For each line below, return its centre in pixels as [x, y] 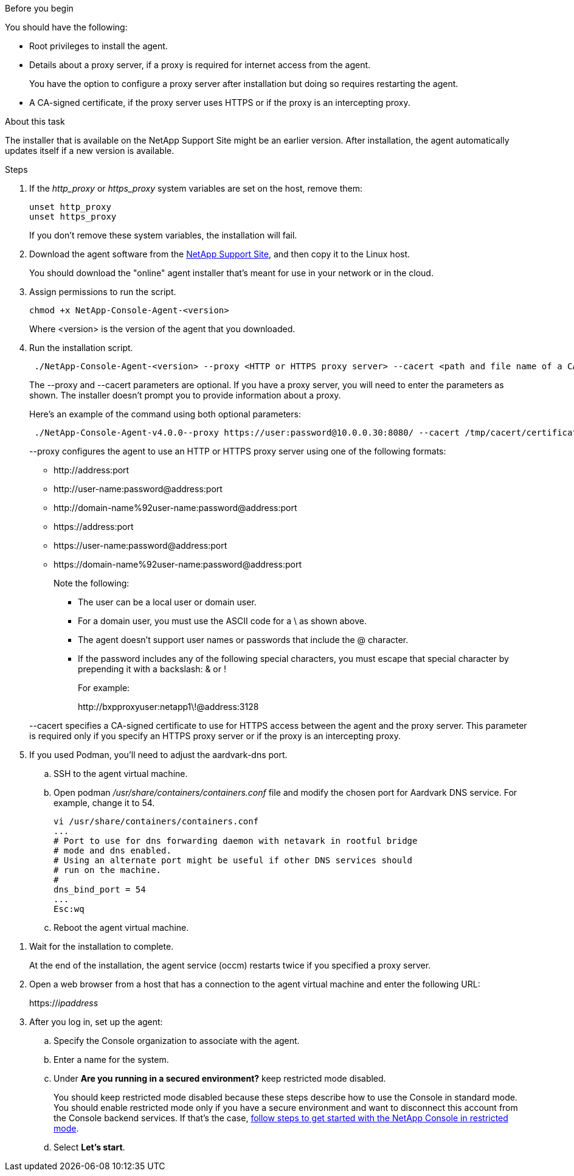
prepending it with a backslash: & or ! [152, 669]
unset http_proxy [70, 207]
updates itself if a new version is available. [90, 151]
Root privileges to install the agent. [99, 46]
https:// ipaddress [64, 1003]
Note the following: [92, 583]
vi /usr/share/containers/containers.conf [156, 821]
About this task [35, 121]
